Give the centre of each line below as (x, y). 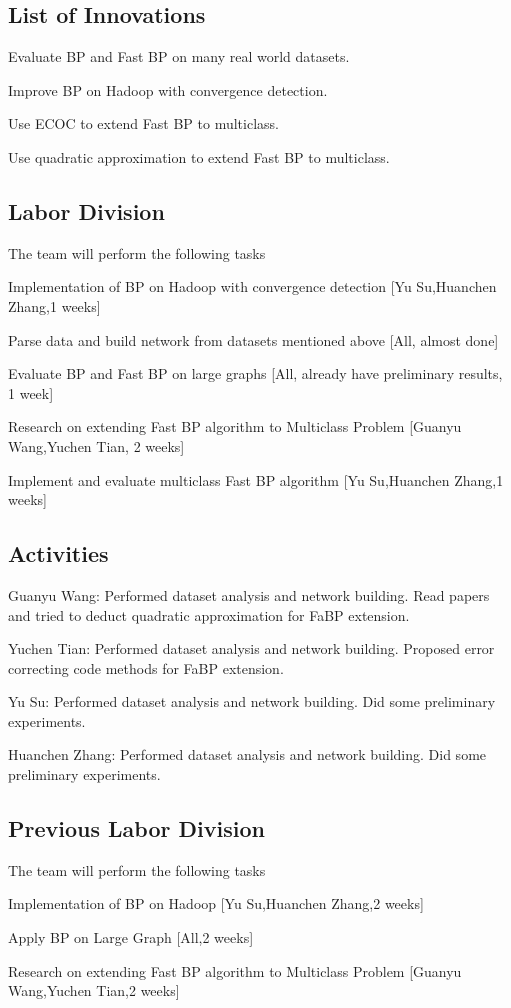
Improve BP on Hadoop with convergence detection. (168, 89)
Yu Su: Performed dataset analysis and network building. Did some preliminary (252, 701)
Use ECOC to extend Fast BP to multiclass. (143, 123)
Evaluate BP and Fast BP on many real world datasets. (179, 56)
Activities (58, 553)
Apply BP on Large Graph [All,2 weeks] (131, 937)
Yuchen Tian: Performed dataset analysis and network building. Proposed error (251, 648)
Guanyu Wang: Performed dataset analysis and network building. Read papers (249, 594)
